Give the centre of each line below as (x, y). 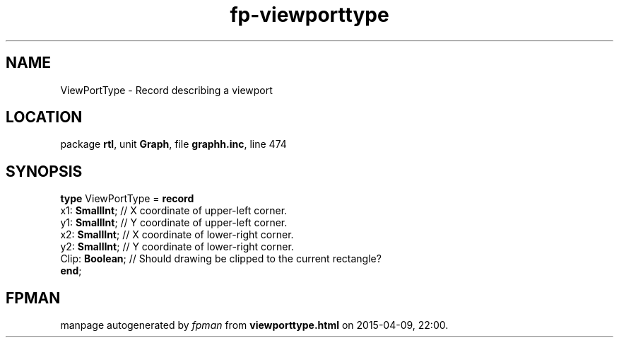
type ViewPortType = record (127, 199)
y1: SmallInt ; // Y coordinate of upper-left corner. (174, 223)
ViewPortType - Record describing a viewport (166, 90)
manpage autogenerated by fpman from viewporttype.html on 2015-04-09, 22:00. (254, 325)
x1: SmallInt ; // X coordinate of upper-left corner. (174, 211)
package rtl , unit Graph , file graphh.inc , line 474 (173, 144)
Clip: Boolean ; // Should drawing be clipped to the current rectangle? (221, 259)
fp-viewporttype (309, 15)
